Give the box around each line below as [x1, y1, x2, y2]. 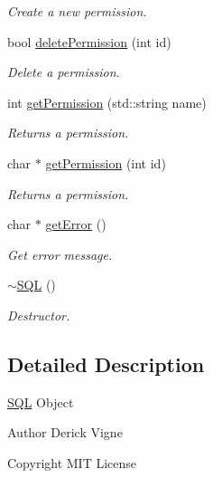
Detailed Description [7, 349, 205, 378]
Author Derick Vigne [7, 423, 123, 442]
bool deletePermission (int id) [7, 32, 171, 51]
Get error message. [7, 244, 113, 263]
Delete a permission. [7, 62, 120, 81]
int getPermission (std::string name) [7, 92, 207, 111]
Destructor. [7, 305, 70, 324]
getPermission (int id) [45, 153, 166, 172]
